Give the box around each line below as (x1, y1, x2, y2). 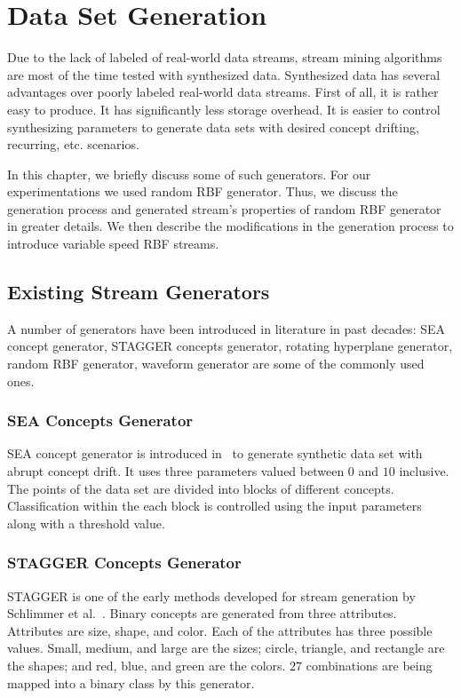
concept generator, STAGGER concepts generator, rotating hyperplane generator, (7, 337, 453, 355)
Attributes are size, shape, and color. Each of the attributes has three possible (7, 621, 433, 639)
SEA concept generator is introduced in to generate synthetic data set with (7, 444, 423, 463)
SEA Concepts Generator (7, 409, 194, 432)
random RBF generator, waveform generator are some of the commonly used (7, 354, 425, 373)
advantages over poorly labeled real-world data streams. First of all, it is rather (7, 83, 439, 101)
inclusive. (399, 462, 449, 480)
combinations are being (306, 656, 433, 675)
